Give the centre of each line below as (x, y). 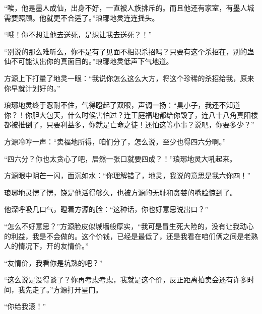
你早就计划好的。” (32, 88)
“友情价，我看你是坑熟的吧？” (53, 262)
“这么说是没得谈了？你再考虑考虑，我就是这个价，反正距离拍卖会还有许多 (126, 280)
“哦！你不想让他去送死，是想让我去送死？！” (78, 34)
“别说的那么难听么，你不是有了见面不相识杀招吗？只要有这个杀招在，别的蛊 (129, 51)
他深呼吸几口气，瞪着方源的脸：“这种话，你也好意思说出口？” (106, 209)
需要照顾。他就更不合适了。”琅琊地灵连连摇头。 (82, 17)
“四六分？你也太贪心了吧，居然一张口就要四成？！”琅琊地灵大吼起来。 (120, 158)
